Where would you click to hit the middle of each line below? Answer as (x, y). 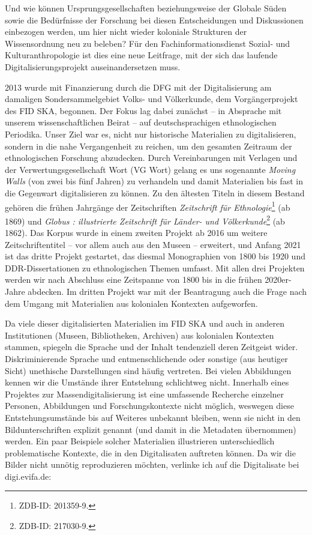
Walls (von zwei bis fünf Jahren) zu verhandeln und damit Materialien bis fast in (154, 181)
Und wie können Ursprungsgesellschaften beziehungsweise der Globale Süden (146, 8)
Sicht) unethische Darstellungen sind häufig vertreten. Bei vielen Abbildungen (148, 370)
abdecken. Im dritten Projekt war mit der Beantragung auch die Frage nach (167, 291)
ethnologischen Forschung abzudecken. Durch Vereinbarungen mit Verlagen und (151, 158)
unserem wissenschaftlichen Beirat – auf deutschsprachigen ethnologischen (141, 122)
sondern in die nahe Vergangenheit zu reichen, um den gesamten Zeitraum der (148, 146)
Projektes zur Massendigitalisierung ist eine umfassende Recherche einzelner (145, 394)
